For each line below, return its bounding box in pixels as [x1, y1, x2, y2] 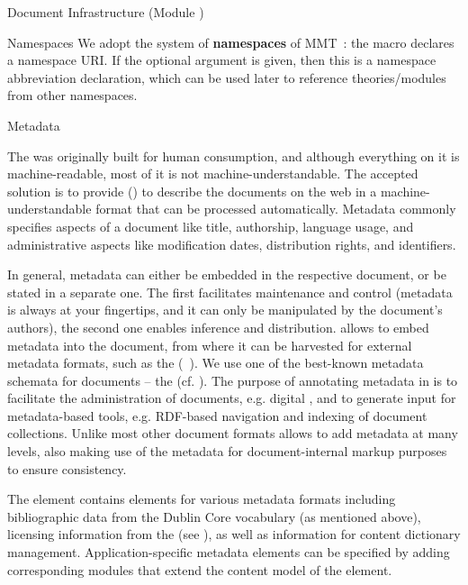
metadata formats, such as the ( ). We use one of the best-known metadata [7, 353, 424, 372]
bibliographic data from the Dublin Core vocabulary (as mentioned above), [7, 507, 421, 526]
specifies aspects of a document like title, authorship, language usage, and [7, 216, 414, 235]
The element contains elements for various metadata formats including [7, 489, 396, 508]
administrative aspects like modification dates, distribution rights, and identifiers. [7, 234, 456, 253]
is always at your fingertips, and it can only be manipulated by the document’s [7, 300, 443, 319]
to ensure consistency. [7, 459, 127, 478]
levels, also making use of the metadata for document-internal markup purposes [7, 442, 447, 461]
